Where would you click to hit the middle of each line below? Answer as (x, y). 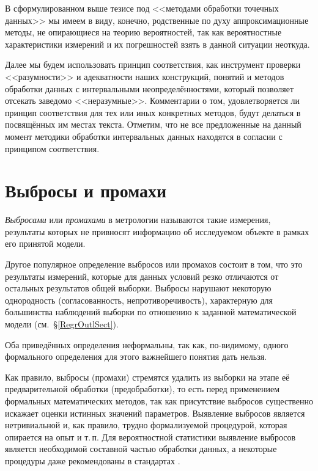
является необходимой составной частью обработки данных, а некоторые (141, 449)
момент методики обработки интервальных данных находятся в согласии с (144, 136)
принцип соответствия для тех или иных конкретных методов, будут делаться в (153, 112)
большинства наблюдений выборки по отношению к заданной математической (151, 312)
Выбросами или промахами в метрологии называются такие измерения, (138, 220)
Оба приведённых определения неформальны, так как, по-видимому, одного (147, 344)
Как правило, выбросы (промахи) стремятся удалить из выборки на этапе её (147, 377)
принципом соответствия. (52, 148)
